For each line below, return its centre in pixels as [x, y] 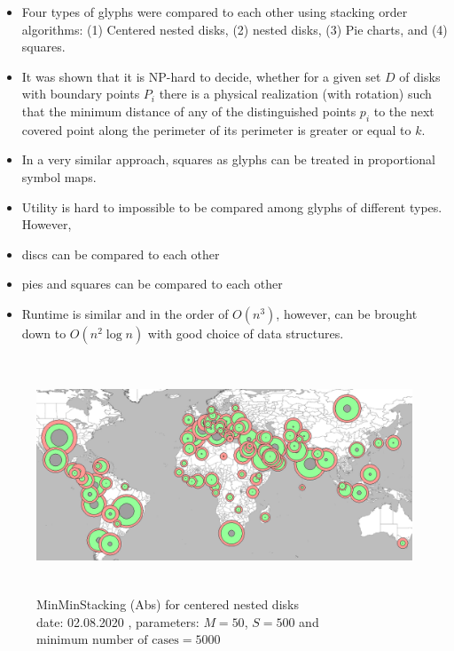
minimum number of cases [108, 641]
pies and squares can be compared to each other [152, 284]
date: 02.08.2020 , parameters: [118, 621]
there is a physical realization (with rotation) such [295, 94]
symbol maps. [59, 176]
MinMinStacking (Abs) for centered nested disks [168, 604]
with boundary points [81, 94]
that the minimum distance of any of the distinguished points [189, 111]
